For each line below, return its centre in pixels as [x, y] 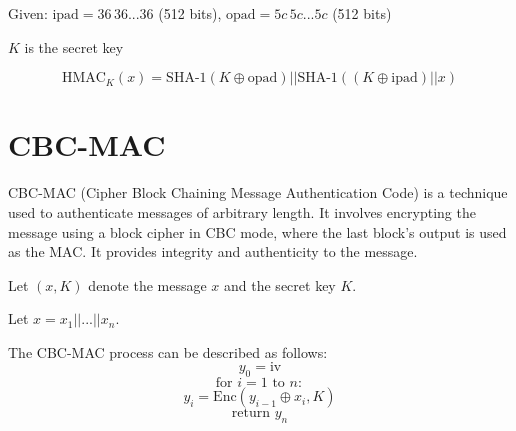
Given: [28, 13]
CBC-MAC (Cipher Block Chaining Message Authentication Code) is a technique [258, 192]
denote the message [147, 284]
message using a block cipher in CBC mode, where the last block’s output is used [257, 231]
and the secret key [280, 284]
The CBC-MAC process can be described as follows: [168, 351]
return [250, 413]
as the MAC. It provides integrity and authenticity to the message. [213, 251]
